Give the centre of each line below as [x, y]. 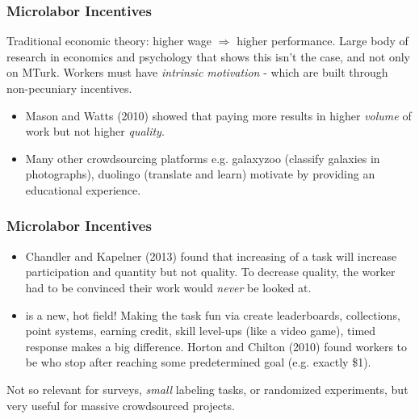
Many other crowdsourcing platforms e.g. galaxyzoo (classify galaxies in [203, 158]
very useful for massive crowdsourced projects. [121, 405]
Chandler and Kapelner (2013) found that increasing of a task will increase [211, 256]
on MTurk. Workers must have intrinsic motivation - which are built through [197, 72]
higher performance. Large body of [323, 41]
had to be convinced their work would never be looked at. [168, 287]
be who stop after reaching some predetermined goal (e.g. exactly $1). [198, 362]
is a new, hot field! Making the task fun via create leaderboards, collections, [213, 314]
